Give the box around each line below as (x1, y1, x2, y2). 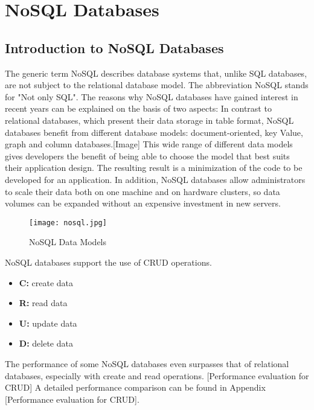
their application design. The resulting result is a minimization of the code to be (5, 161, 303, 174)
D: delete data (19, 337, 73, 350)
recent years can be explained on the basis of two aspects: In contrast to (5, 102, 272, 115)
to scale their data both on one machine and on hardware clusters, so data (5, 185, 280, 197)
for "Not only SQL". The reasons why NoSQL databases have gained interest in (5, 90, 298, 103)
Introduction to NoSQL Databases (5, 38, 224, 57)
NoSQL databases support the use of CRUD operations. (5, 255, 212, 268)
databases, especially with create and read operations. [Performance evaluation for (5, 369, 309, 382)
